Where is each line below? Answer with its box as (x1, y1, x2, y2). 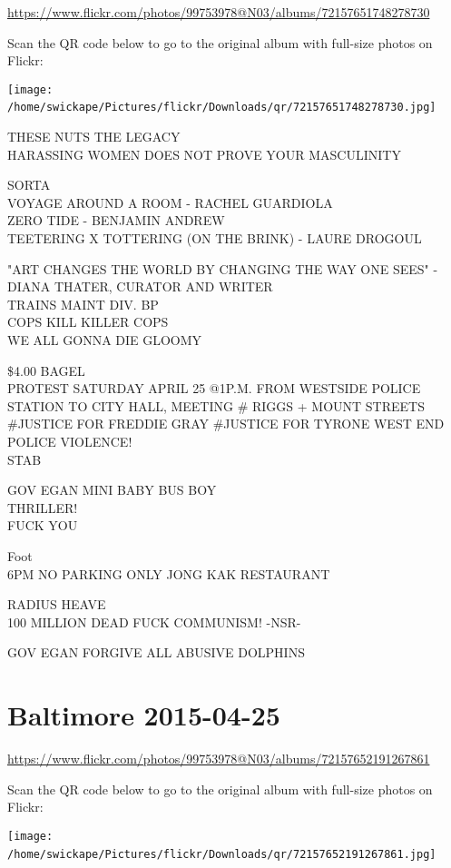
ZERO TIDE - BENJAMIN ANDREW (7, 211, 225, 230)
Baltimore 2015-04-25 (7, 696, 280, 734)
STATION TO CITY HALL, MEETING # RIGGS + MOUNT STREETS (7, 396, 425, 415)
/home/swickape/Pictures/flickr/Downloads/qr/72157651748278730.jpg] (7, 101, 436, 114)
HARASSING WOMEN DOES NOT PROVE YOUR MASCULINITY (7, 144, 401, 163)
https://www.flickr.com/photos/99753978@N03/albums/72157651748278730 (7, 3, 430, 21)
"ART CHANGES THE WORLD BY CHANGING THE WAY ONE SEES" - (7, 259, 438, 278)
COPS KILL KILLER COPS (7, 312, 169, 331)
